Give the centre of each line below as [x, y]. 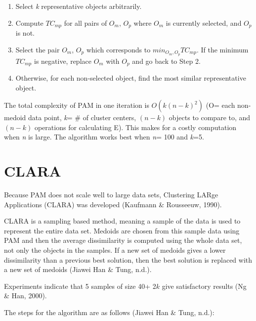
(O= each [220, 105]
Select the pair [38, 49]
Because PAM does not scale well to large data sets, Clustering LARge [111, 195]
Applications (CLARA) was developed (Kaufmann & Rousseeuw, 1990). [113, 204]
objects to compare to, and [210, 117]
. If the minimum [222, 49]
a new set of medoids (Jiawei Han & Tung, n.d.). [78, 269]
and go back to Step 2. [166, 61]
